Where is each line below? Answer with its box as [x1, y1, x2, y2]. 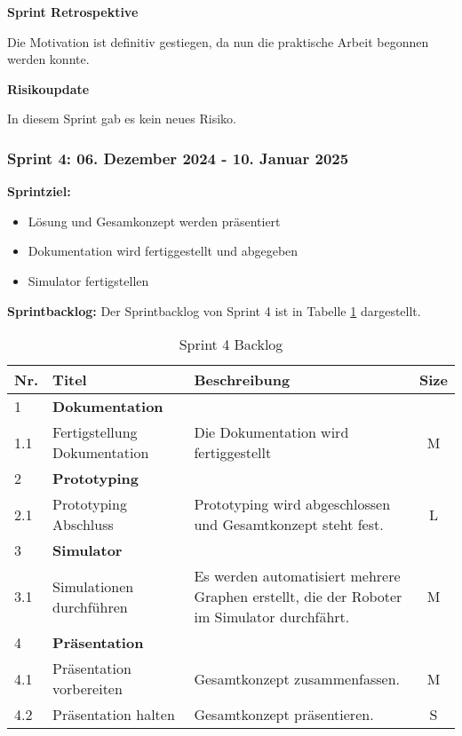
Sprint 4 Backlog [179, 334, 283, 355]
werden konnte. [7, 50, 90, 68]
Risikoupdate [7, 79, 90, 98]
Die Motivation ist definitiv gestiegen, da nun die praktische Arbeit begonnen [7, 32, 429, 51]
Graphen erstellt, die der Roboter [194, 586, 402, 607]
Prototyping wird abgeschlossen [194, 494, 391, 515]
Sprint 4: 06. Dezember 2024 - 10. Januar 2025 [7, 146, 349, 169]
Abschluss [52, 514, 114, 535]
